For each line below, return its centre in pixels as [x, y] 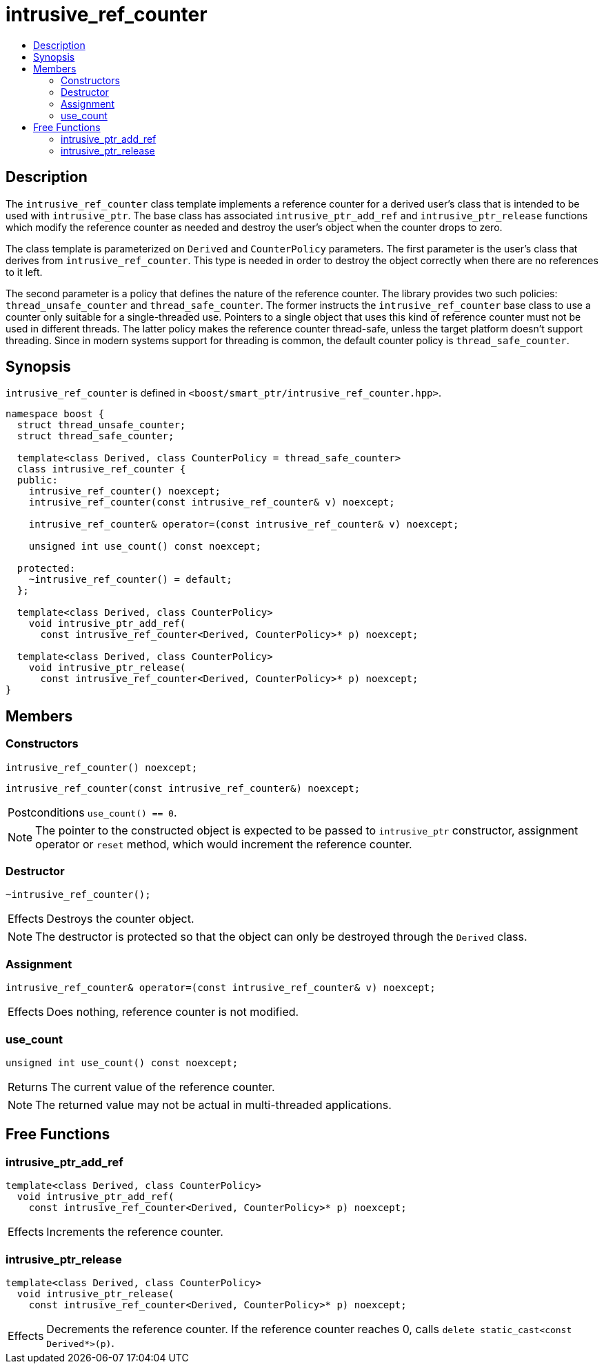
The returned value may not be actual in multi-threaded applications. [213, 1105]
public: [37, 480]
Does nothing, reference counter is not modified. [173, 1012]
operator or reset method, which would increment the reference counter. [224, 844]
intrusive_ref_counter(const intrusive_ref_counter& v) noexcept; [212, 502]
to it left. [24, 272]
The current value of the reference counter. [163, 1087]
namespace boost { [55, 414]
